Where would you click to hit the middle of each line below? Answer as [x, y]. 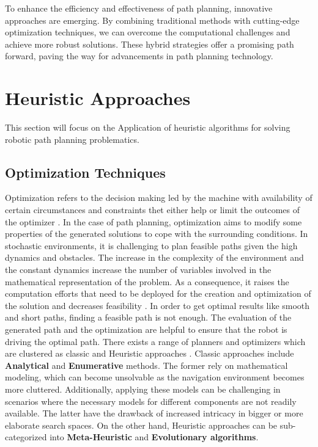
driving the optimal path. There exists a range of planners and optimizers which [155, 341]
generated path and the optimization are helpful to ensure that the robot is [146, 329]
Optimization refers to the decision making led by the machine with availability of [159, 198]
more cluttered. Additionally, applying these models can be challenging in [143, 389]
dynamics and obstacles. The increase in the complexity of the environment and [154, 257]
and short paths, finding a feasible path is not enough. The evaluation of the [148, 317]
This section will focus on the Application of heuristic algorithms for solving [148, 127]
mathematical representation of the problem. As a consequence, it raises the [147, 281]
